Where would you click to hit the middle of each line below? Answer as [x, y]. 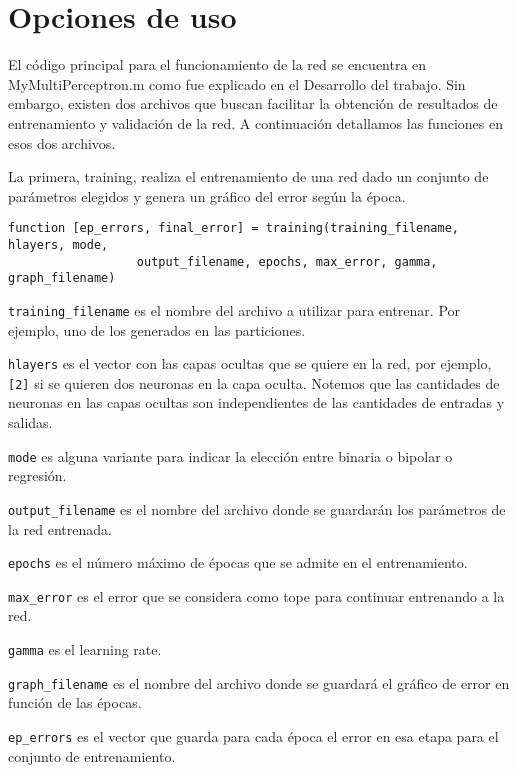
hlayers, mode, [58, 244]
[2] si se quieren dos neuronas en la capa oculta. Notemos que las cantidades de [254, 382]
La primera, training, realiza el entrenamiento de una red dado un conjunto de [248, 176]
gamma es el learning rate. [85, 649]
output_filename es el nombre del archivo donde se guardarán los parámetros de [257, 508]
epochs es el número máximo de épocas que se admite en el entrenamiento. [238, 562]
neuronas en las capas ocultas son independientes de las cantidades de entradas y [256, 402]
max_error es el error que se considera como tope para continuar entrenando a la [256, 595]
